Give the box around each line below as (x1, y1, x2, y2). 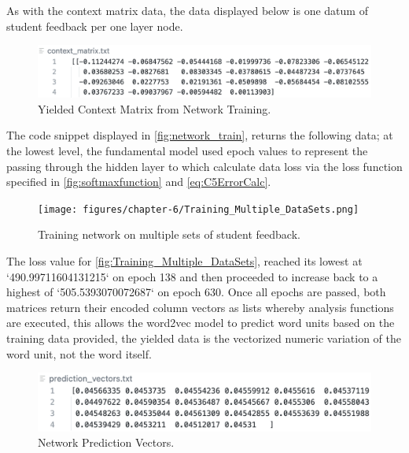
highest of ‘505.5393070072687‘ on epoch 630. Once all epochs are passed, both (6, 284, 386, 300)
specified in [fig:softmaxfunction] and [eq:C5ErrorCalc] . (6, 173, 271, 190)
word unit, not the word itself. (6, 345, 152, 362)
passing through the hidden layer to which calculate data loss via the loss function (6, 158, 403, 174)
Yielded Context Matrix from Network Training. (38, 100, 271, 117)
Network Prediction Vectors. (38, 434, 175, 451)
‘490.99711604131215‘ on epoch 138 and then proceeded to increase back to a (6, 268, 378, 284)
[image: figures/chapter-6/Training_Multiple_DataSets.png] (38, 203, 359, 215)
